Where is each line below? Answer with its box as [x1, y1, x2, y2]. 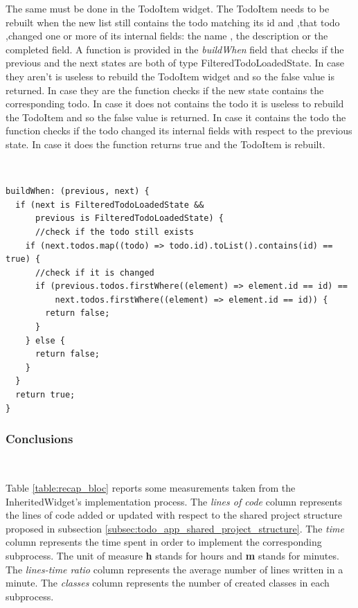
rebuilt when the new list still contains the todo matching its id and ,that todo [6, 15, 340, 29]
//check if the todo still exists [35, 226, 195, 237]
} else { [25, 335, 65, 346]
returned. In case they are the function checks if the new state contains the [6, 82, 324, 97]
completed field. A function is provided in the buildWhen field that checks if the [6, 42, 344, 56]
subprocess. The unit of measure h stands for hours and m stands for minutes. [6, 548, 339, 562]
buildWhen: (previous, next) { [6, 186, 150, 197]
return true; [15, 390, 75, 400]
